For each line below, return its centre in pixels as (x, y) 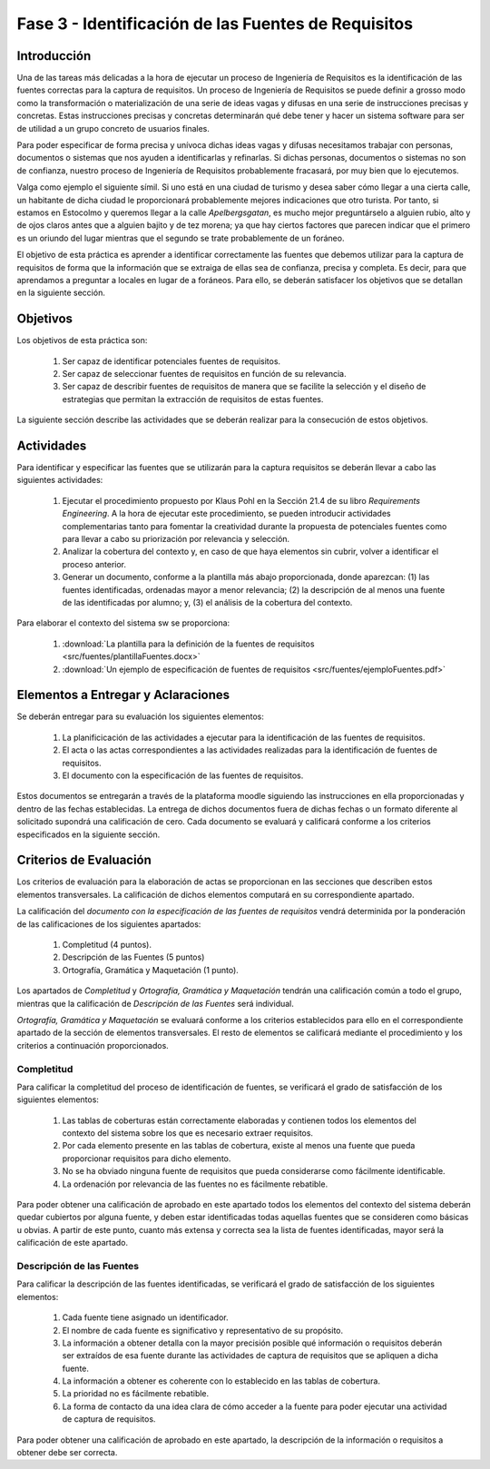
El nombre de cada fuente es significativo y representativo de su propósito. (203, 1330)
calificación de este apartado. (73, 1243)
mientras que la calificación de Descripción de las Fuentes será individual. (156, 1003)
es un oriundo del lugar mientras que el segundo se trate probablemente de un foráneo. (181, 238)
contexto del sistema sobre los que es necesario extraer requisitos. (187, 1133)
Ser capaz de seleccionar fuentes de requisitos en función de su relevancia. (204, 374)
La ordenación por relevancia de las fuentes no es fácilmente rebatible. (195, 1184)
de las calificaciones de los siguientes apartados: (109, 924)
